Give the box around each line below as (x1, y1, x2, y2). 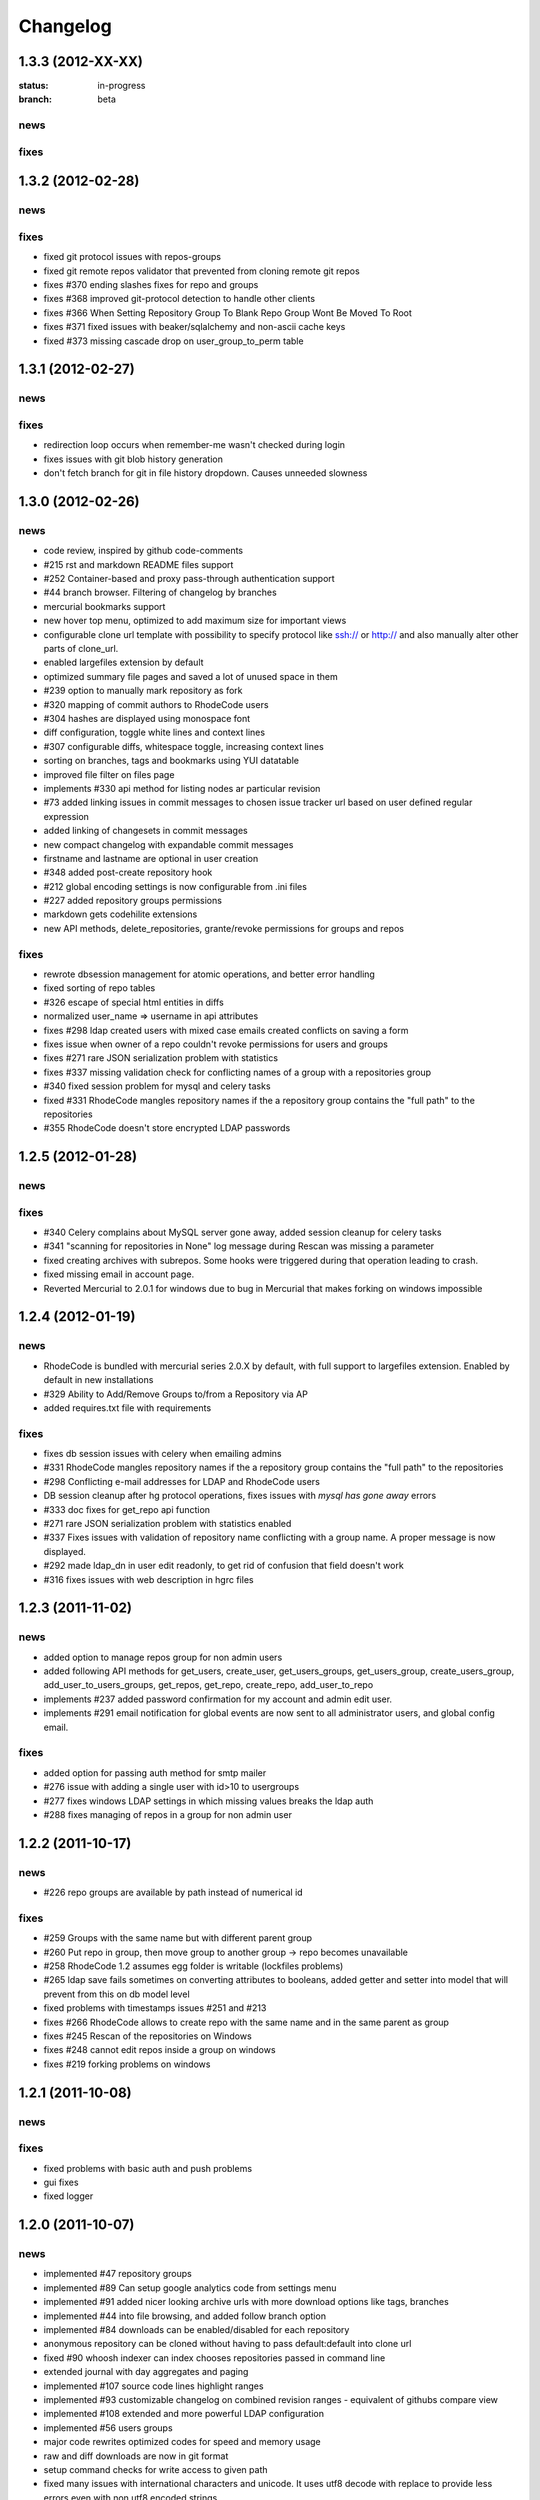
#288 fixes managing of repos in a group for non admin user (43, 1808, 292, 1820)
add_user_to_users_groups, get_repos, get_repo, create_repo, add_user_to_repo (43, 1679, 374, 1691)
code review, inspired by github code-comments (43, 545, 244, 557)
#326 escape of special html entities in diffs (43, 996, 224, 1008)
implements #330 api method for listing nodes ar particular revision (43, 782, 321, 794)
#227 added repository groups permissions (43, 895, 222, 907)
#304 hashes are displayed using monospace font (43, 712, 251, 724)
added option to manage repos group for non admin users (43, 1651, 283, 1663)
